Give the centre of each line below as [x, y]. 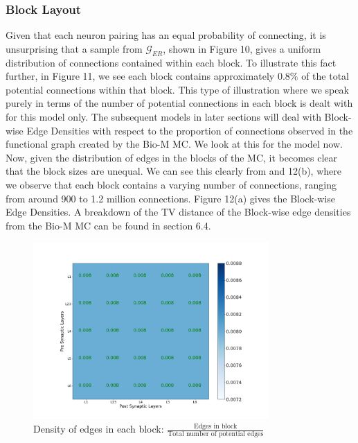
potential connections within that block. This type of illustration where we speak [177, 89]
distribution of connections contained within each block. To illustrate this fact [171, 62]
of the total [325, 76]
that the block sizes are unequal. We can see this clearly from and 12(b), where [173, 171]
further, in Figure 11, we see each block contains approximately [140, 76]
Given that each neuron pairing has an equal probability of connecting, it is [166, 35]
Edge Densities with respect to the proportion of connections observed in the [190, 130]
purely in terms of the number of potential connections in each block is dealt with [179, 103]
